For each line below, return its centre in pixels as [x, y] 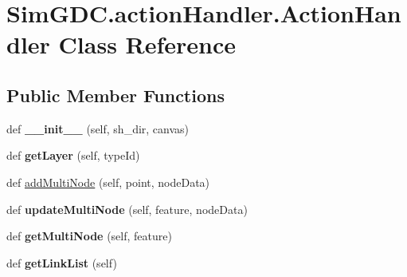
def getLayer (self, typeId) [73, 155]
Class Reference [147, 44]
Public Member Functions [115, 95]
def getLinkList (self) [62, 262]
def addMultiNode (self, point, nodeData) [108, 182]
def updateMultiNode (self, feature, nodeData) [127, 209]
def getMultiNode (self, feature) [89, 236]
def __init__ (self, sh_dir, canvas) [98, 128]
